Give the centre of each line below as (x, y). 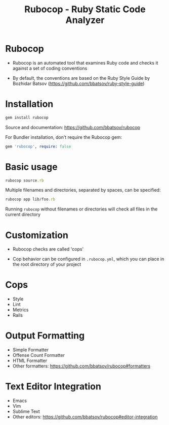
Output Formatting (45, 336)
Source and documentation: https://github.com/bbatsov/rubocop (73, 127)
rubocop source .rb (25, 180)
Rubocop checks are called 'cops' (48, 249)
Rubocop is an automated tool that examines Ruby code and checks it (85, 63)
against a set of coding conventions (50, 68)
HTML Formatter (30, 361)
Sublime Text (26, 412)
